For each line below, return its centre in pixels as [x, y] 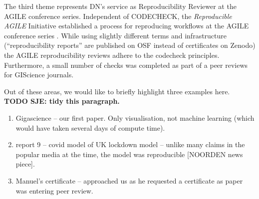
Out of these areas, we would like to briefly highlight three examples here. [117, 91]
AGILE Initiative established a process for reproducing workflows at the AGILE [127, 26]
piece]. [25, 164]
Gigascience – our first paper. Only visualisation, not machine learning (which [135, 117]
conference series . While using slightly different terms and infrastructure [116, 35]
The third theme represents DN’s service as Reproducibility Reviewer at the [120, 6]
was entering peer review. [54, 190]
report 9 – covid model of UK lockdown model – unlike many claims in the [130, 144]
